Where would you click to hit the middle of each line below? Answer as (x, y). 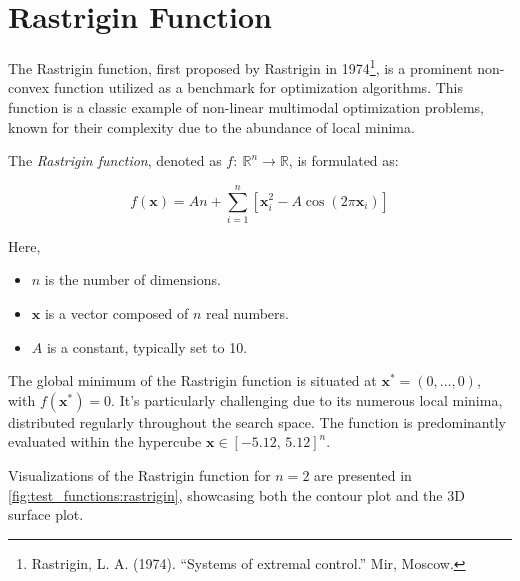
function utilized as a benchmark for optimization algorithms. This (258, 87)
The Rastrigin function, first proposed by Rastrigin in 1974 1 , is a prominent (240, 66)
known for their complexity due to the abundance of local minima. (211, 126)
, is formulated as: (343, 160)
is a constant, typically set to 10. (147, 346)
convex (29, 87)
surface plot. (46, 514)
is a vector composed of (116, 313)
